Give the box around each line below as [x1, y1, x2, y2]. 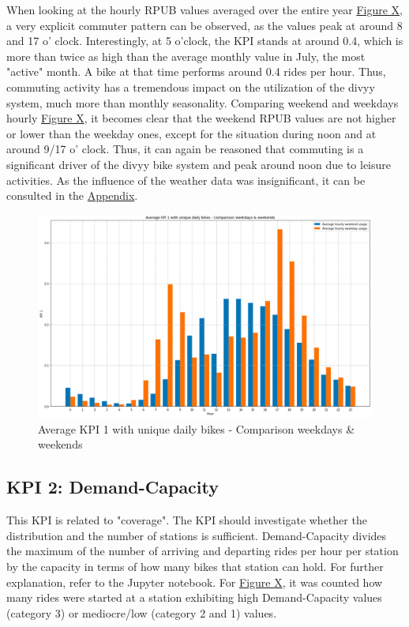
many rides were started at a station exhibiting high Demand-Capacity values [6, 589, 382, 606]
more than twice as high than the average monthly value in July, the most [6, 47, 366, 64]
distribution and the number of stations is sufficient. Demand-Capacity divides [6, 527, 387, 543]
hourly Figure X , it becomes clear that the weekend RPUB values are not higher [6, 110, 396, 126]
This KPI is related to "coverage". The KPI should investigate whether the [6, 512, 367, 528]
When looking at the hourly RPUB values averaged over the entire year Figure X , [6, 2, 403, 17]
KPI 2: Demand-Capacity [6, 475, 220, 499]
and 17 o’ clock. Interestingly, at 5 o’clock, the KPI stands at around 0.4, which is [6, 32, 403, 49]
